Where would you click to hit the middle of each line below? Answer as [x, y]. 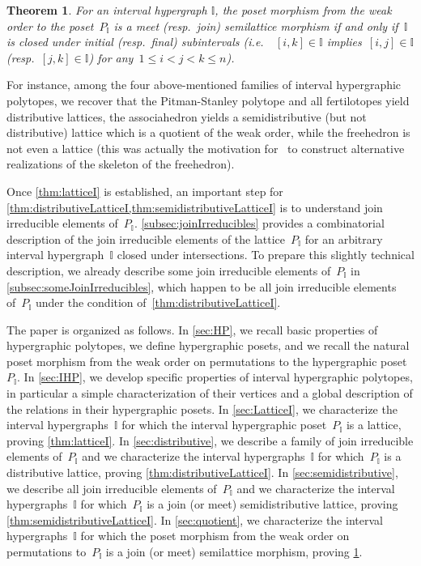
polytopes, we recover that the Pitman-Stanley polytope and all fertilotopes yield [208, 100]
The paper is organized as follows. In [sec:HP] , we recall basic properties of [192, 329]
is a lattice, [374, 425]
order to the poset [50, 26]
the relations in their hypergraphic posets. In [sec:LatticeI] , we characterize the [202, 409]
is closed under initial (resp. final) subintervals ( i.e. [135, 42]
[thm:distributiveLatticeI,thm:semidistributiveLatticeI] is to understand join [195, 207]
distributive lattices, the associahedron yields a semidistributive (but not [187, 116]
